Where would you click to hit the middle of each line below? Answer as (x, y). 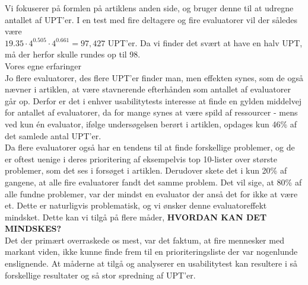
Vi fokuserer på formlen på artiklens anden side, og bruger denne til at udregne (149, 8)
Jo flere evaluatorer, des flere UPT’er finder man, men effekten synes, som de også (154, 77)
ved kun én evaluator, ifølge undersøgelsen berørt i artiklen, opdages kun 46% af (151, 124)
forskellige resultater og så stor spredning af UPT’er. (100, 275)
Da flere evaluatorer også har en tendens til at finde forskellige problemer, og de (150, 147)
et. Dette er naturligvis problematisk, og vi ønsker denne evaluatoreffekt (136, 205)
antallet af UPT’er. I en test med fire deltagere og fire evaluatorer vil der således (151, 19)
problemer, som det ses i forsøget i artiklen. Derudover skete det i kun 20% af (146, 170)
